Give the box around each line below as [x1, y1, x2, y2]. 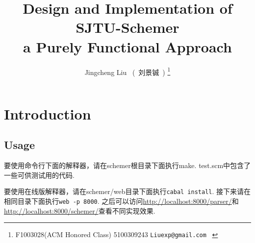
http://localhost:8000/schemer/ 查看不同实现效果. [4, 205, 155, 216]
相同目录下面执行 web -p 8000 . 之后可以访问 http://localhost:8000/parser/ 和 [4, 195, 239, 206]
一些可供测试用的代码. [4, 170, 75, 180]
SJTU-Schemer [76, 17, 179, 37]
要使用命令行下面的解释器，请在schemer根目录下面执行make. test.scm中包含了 [4, 160, 251, 170]
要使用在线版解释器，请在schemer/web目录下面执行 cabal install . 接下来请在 [4, 186, 251, 196]
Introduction [4, 103, 91, 123]
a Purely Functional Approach [23, 36, 232, 56]
